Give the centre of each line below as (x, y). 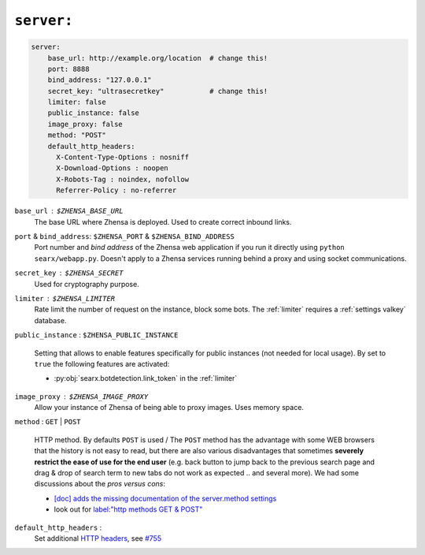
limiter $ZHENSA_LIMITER (65, 298)
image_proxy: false (85, 124)
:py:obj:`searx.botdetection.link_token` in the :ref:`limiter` (146, 378)
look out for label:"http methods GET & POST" (128, 509)
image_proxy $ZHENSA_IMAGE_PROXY (81, 397)
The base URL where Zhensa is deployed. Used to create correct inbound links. (163, 222)
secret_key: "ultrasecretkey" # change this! (158, 91)
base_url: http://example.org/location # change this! (158, 58)
